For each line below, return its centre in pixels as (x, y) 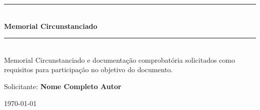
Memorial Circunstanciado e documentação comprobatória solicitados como (119, 59)
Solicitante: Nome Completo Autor (63, 86)
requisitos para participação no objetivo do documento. (88, 69)
